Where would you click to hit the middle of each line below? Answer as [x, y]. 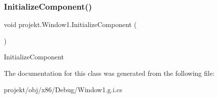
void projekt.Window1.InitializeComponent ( [70, 24]
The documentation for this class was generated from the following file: [109, 73]
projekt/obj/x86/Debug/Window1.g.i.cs [63, 89]
